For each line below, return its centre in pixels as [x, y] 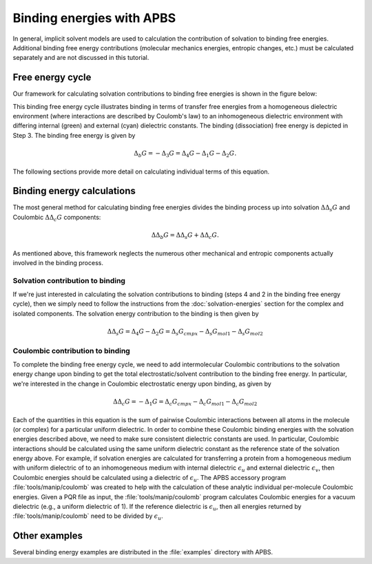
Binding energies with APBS [94, 18]
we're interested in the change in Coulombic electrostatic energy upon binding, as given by [142, 384]
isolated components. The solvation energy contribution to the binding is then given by [136, 313]
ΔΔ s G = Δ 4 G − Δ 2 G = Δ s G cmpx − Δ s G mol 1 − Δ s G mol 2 [185, 332]
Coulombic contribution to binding [71, 351]
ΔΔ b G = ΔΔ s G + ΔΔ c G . [185, 236]
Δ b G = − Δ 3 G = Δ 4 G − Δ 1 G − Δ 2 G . [185, 154]
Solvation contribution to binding [69, 280]
